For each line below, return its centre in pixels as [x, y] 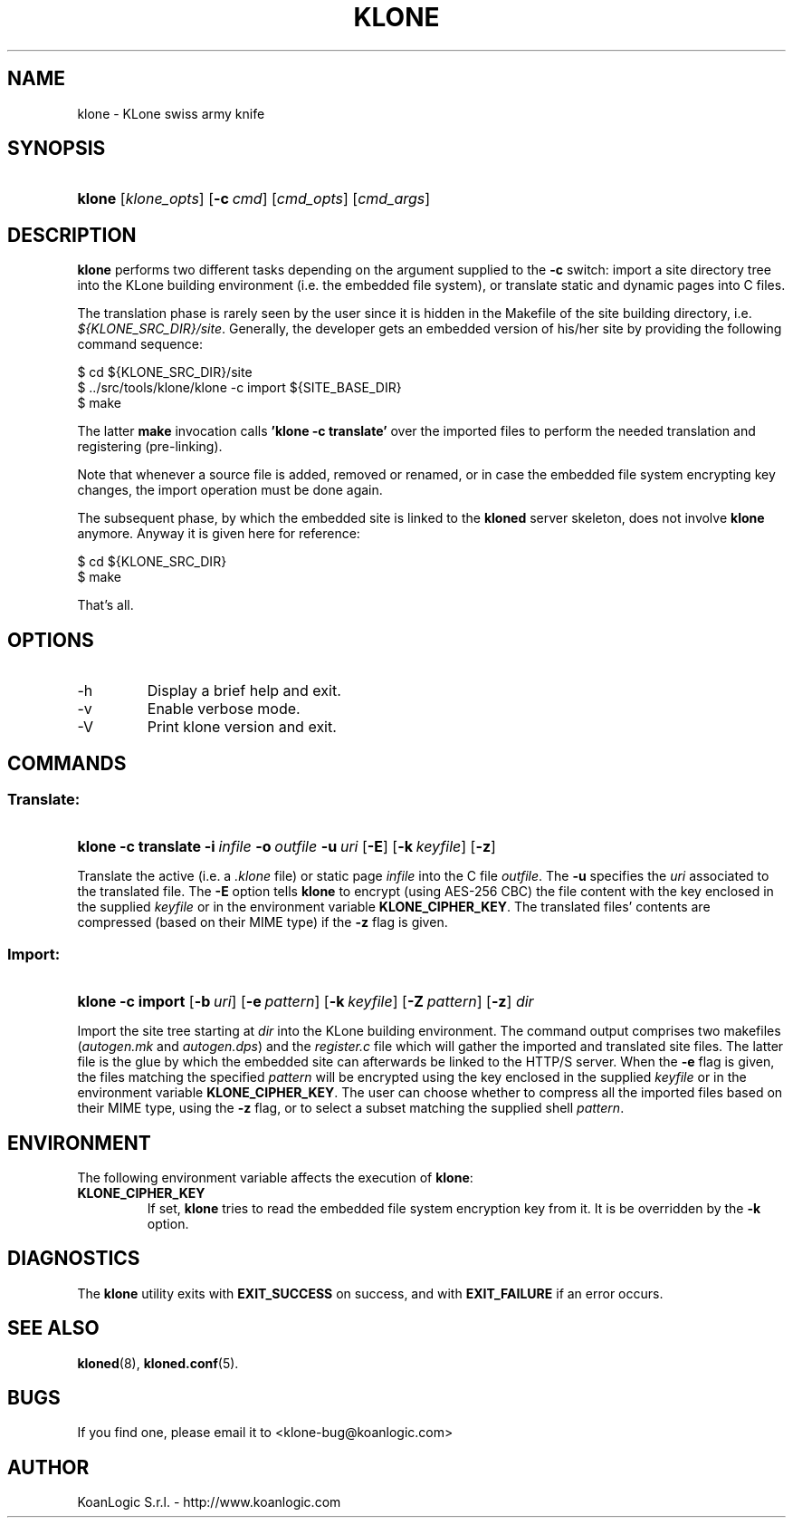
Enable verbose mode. [224, 709]
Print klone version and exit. [242, 727]
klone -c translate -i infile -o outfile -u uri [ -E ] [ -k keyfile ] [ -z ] [287, 847]
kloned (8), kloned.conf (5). [158, 1363]
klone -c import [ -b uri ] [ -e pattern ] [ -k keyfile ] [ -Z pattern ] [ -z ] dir [306, 1002]
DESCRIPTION [72, 235]
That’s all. [105, 605]
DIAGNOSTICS [74, 1259]
